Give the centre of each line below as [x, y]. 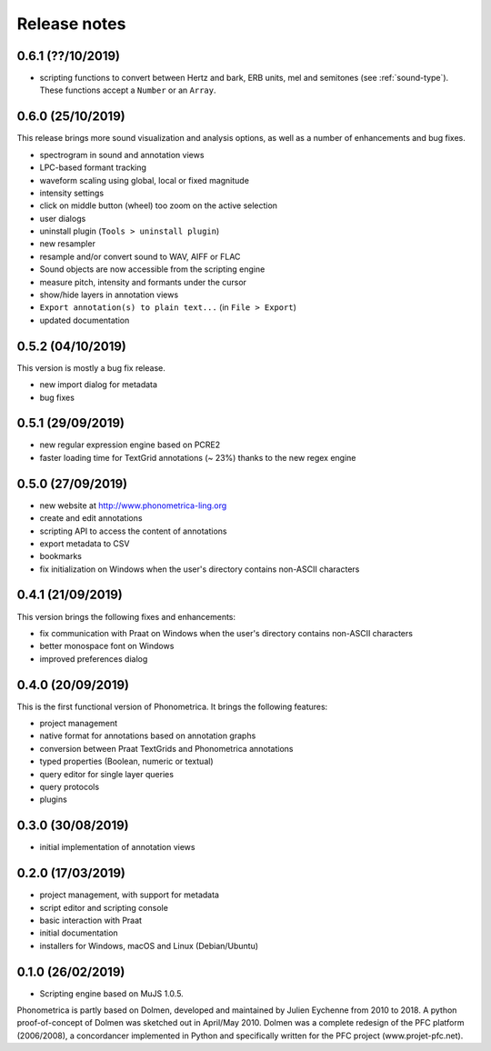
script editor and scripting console [104, 907]
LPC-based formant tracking [93, 167]
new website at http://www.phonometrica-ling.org [133, 505]
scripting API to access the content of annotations [133, 531]
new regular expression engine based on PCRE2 [130, 445]
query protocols [70, 787]
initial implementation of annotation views [117, 847]
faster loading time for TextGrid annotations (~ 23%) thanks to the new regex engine [198, 457]
